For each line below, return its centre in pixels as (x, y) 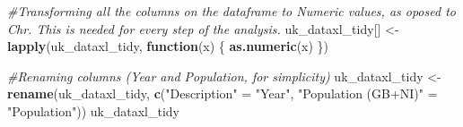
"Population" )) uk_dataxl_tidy (93, 110)
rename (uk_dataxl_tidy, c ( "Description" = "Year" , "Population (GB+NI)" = (223, 93)
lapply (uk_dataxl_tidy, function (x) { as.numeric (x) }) (168, 46)
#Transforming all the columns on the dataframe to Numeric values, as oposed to (231, 11)
